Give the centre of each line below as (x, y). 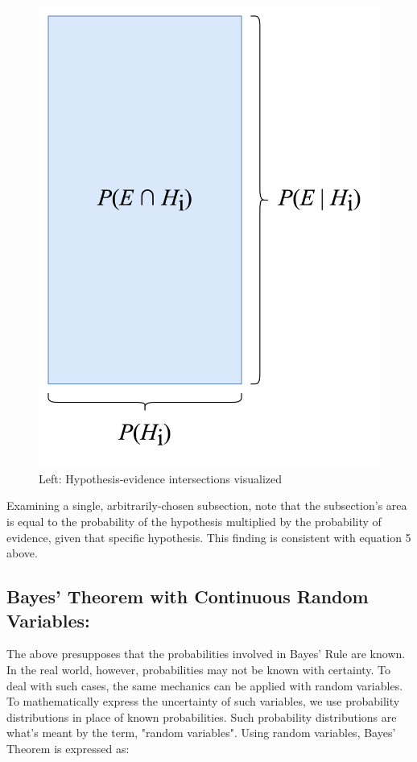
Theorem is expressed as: (68, 748)
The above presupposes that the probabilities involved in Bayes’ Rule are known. (206, 654)
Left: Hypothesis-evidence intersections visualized (160, 478)
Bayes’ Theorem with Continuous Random (188, 596)
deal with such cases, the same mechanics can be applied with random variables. (205, 685)
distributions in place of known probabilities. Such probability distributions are (202, 716)
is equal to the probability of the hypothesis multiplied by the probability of (194, 521)
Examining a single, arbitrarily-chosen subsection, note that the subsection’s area (207, 505)
